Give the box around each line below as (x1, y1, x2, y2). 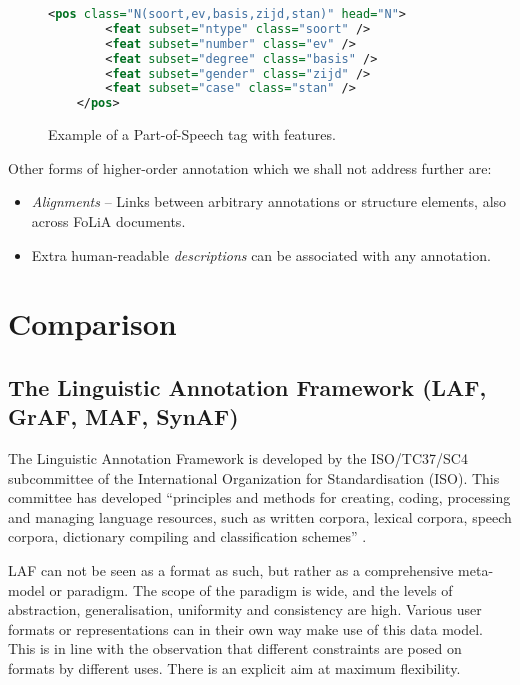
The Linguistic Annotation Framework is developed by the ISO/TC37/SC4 (8, 448, 468, 469)
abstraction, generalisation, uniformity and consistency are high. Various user (8, 599, 482, 620)
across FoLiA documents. (31, 210, 186, 231)
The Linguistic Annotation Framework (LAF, (8, 371, 487, 402)
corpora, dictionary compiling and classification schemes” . (8, 526, 367, 547)
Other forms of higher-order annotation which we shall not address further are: (8, 157, 492, 178)
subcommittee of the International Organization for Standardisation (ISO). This (8, 467, 500, 488)
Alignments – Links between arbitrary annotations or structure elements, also (31, 191, 507, 212)
